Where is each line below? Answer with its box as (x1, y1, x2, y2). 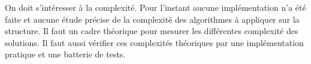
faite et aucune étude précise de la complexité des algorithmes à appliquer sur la (5, 13, 300, 25)
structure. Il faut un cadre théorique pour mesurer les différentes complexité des (5, 25, 298, 37)
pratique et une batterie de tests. (5, 48, 126, 60)
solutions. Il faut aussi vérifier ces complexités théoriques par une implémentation (5, 36, 304, 48)
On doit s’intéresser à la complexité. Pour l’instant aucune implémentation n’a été (5, 1, 306, 13)
